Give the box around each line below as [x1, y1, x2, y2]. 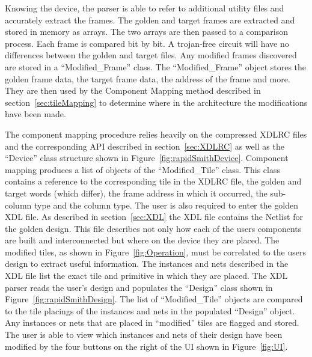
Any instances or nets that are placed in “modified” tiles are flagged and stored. [5, 316, 299, 329]
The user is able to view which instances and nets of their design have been [5, 328, 283, 341]
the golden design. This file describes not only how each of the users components [5, 222, 302, 234]
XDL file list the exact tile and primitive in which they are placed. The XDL [5, 269, 288, 282]
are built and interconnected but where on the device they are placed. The [5, 234, 280, 246]
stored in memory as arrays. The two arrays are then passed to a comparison [5, 25, 288, 38]
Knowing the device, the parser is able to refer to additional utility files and [5, 2, 284, 14]
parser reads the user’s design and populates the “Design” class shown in [5, 281, 273, 293]
